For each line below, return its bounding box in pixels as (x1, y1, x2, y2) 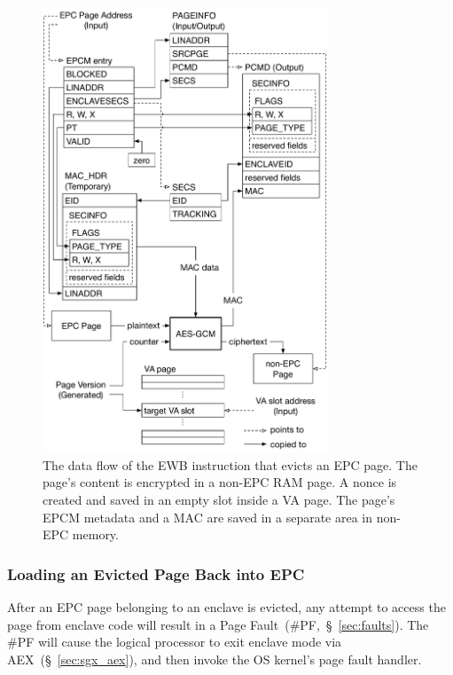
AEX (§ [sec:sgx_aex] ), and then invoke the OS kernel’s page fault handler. (7, 649, 422, 668)
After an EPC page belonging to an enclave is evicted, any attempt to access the (7, 598, 446, 616)
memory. (72, 525, 119, 544)
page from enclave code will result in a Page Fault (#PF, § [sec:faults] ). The (7, 615, 429, 633)
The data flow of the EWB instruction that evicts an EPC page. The (43, 455, 418, 474)
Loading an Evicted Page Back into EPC (7, 562, 305, 585)
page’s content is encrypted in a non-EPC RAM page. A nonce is (43, 473, 397, 491)
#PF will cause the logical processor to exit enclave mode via (7, 632, 342, 651)
